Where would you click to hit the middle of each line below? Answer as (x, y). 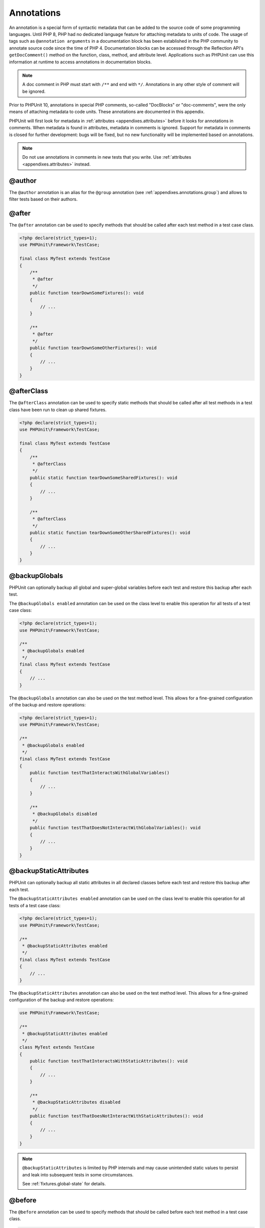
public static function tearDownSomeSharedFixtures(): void (104, 477)
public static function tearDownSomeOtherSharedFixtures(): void (110, 532)
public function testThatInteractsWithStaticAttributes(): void (109, 1061)
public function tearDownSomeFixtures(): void (87, 293)
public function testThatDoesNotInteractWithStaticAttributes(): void (117, 1116)
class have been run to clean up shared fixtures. (58, 410)
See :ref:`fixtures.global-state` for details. (64, 1183)
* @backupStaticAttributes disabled (76, 1102)
